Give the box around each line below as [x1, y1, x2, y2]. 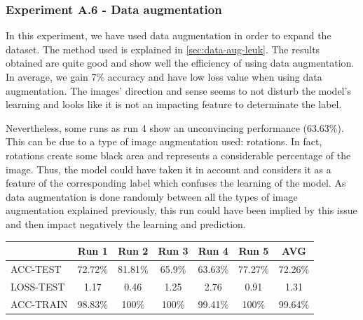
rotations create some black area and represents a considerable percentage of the [6, 147, 351, 162]
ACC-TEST [11, 261, 62, 276]
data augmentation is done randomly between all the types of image [6, 189, 298, 204]
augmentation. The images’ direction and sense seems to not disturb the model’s [6, 83, 351, 98]
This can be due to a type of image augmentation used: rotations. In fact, [6, 134, 322, 149]
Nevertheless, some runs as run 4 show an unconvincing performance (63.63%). [6, 120, 344, 135]
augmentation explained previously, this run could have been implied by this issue [6, 203, 357, 218]
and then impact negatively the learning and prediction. [6, 216, 246, 231]
